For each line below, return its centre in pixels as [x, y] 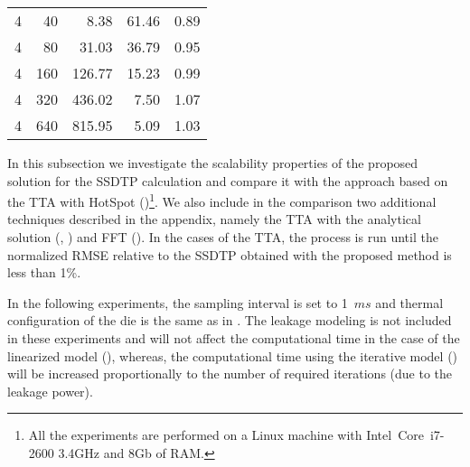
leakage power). [50, 391]
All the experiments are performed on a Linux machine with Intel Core [226, 435]
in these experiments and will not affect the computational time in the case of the [234, 338]
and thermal [409, 302]
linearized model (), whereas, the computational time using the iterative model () [233, 355]
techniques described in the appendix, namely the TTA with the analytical [214, 219]
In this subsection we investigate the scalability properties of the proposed [213, 163]
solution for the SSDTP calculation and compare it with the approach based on [228, 180]
